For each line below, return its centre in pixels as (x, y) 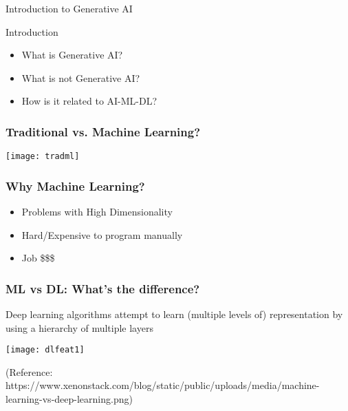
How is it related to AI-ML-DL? (89, 101)
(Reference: (29, 371)
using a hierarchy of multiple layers (79, 327)
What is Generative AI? (72, 55)
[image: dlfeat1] (45, 350)
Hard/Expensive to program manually (102, 234)
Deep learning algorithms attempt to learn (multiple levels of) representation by (174, 314)
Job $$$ (38, 258)
